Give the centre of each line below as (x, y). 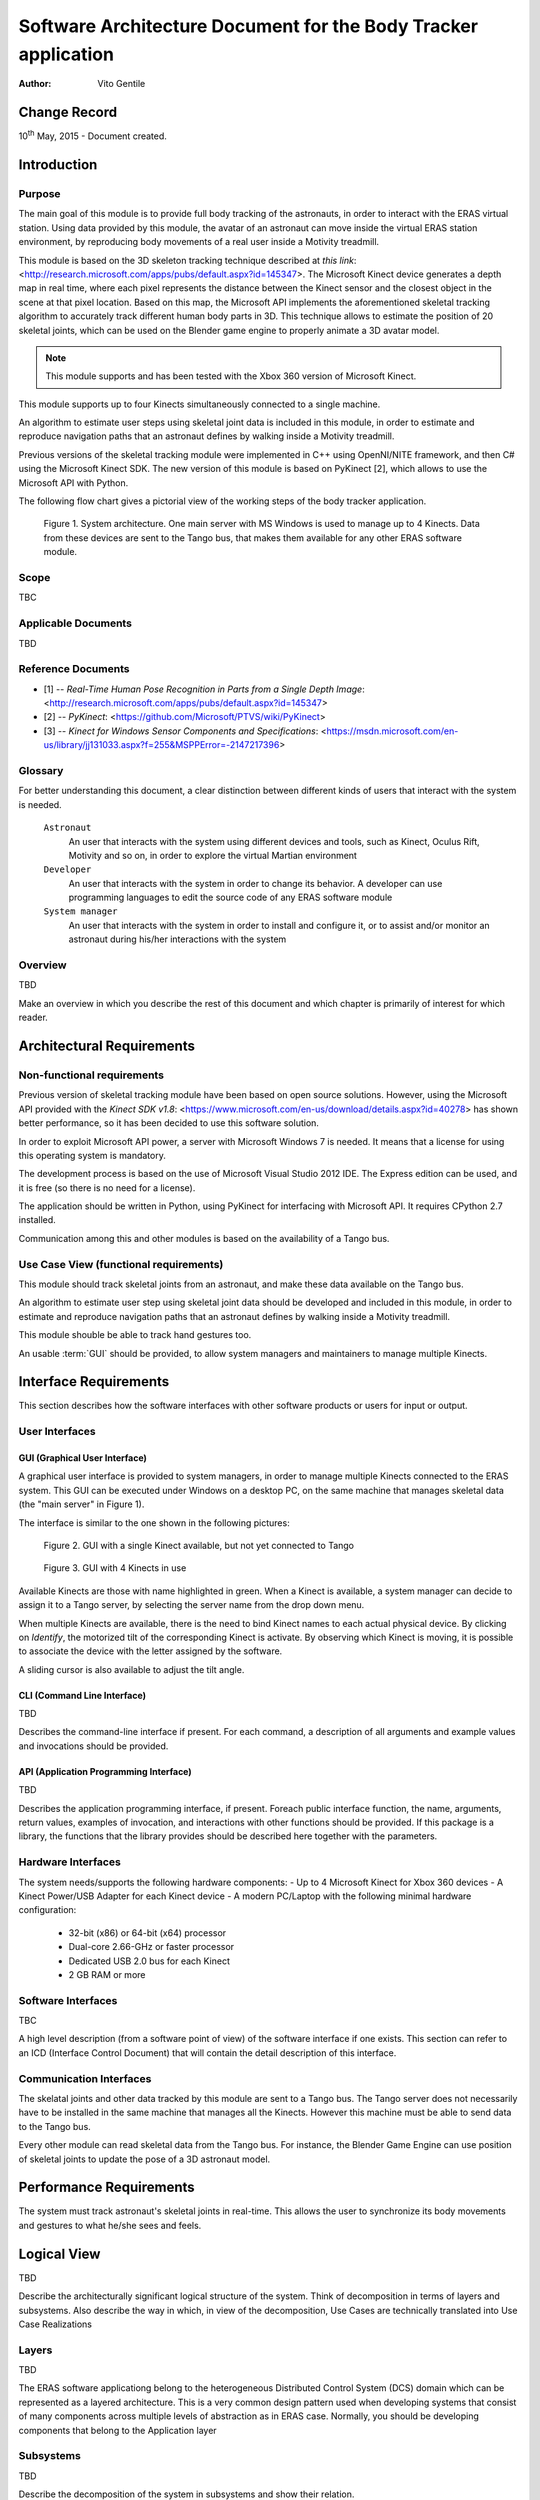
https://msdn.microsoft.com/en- (392, 731)
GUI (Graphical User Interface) (82, 1458)
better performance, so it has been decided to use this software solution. (169, 1123)
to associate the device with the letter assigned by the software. (150, 1651)
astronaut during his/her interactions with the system (177, 939)
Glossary (41, 770)
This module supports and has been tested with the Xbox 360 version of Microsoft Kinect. (231, 376)
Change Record (68, 112)
